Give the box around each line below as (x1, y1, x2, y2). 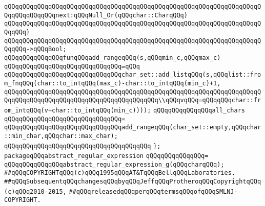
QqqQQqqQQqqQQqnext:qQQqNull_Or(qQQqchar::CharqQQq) (4, 11, 188, 19)
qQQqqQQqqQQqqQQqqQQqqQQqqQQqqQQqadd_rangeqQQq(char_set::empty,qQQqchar (4, 124, 261, 131)
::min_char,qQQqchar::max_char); (4, 132, 118, 140)
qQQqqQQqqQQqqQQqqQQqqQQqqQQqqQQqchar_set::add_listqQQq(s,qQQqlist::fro (4, 71, 261, 79)
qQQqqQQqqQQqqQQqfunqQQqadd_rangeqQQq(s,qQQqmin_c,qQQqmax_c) (4, 54, 221, 61)
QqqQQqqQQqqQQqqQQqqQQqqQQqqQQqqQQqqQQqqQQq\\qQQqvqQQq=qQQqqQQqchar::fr (4, 97, 261, 104)
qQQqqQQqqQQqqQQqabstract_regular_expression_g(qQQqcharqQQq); (4, 161, 225, 168)
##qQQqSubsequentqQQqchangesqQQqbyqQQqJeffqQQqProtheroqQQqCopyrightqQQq (4, 178, 261, 186)
